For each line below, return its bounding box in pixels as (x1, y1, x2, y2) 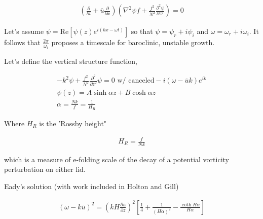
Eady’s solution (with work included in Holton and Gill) (4, 181, 179, 192)
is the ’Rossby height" (39, 118, 107, 128)
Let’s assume (4, 26, 44, 36)
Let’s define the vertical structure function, (4, 55, 137, 66)
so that (131, 26, 153, 36)
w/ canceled (117, 77, 155, 85)
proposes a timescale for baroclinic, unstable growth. (51, 37, 215, 48)
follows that (4, 37, 41, 48)
